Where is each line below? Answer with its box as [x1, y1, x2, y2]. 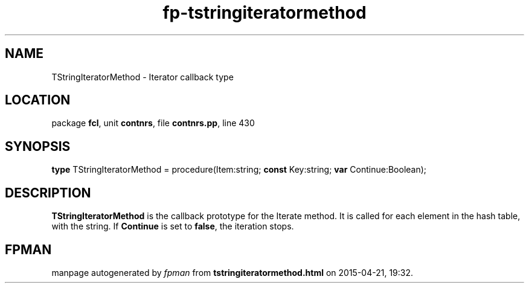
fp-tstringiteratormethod [162, 2, 367, 23]
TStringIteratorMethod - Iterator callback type [51, 71, 234, 82]
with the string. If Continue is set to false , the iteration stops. [51, 221, 294, 232]
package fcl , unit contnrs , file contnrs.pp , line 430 [51, 118, 255, 129]
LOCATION [5, 92, 71, 108]
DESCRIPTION [5, 185, 91, 200]
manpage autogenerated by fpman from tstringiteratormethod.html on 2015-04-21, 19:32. [51, 267, 414, 278]
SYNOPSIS [5, 138, 71, 154]
